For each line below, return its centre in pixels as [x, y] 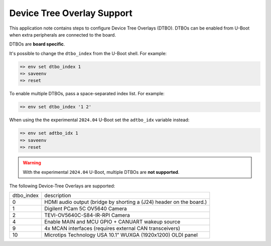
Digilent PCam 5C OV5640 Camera [86, 209]
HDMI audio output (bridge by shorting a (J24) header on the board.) [126, 202]
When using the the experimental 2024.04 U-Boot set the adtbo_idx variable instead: [99, 120]
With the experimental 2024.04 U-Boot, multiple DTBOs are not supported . [101, 172]
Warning [32, 163]
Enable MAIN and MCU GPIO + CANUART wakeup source [112, 222]
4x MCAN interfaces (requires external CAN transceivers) [112, 228]
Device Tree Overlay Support [71, 13]
